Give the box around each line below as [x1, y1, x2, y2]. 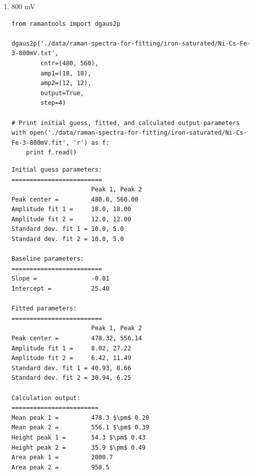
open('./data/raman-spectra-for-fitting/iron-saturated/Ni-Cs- [29, 129, 247, 137]
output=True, [40, 89, 84, 97]
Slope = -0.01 [11, 275, 110, 283]
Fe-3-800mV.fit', [11, 139, 70, 146]
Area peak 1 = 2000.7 [11, 454, 113, 461]
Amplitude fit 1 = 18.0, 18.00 [11, 206, 132, 213]
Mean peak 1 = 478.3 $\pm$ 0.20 [11, 414, 149, 421]
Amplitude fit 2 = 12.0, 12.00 [11, 215, 132, 223]
